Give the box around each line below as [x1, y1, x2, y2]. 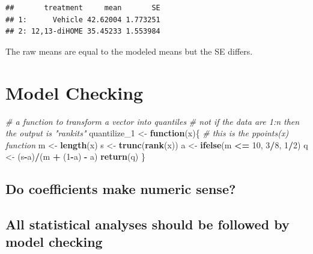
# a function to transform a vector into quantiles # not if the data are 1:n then [5, 115, 300, 127]
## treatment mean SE [5, 4, 160, 12]
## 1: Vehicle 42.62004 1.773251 [5, 15, 160, 24]
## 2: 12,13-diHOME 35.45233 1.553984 [5, 27, 160, 36]
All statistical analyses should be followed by [5, 215, 290, 234]
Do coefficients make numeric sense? [5, 180, 236, 198]
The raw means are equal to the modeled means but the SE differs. [5, 44, 253, 57]
